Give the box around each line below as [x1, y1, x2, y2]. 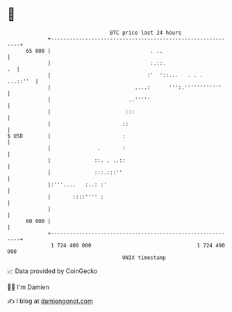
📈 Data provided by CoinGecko [7, 267, 98, 275]
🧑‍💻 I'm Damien [7, 283, 50, 291]
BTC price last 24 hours [110, 29, 182, 36]
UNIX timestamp [122, 254, 167, 261]
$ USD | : [7, 132, 126, 140]
